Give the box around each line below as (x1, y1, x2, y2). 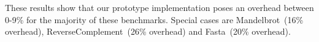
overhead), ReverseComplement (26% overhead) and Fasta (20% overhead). (5, 25, 291, 38)
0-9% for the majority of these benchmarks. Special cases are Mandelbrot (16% (5, 13, 304, 26)
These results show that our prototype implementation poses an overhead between (5, 1, 314, 13)
